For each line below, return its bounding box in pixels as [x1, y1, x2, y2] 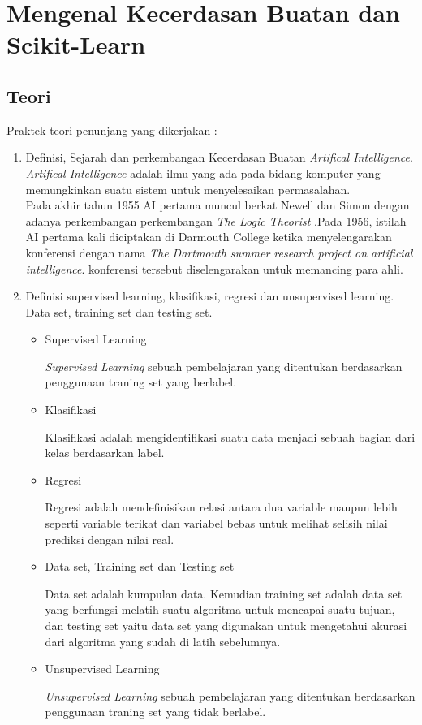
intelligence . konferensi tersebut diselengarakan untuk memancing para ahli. [25, 260, 403, 277]
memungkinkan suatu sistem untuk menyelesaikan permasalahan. [25, 180, 351, 197]
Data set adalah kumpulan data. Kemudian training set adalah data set [45, 585, 403, 602]
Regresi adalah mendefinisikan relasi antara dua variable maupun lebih [45, 498, 398, 516]
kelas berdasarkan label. [45, 444, 165, 461]
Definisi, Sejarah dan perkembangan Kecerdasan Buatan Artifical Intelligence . [25, 149, 413, 166]
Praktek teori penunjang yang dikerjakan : [6, 121, 217, 138]
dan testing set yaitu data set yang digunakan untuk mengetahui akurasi [45, 617, 407, 634]
